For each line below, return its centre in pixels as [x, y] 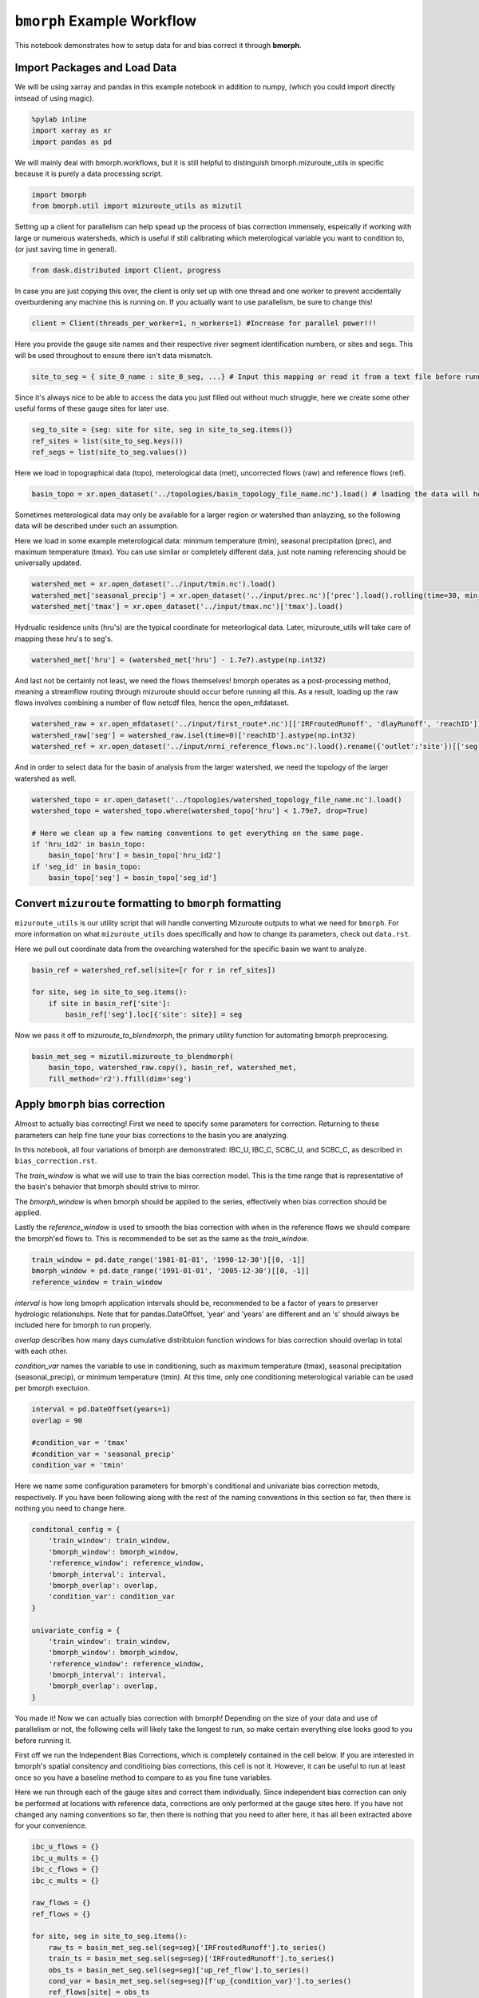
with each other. [41, 1351]
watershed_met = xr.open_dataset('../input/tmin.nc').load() [154, 584]
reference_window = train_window [97, 1282]
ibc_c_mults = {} [65, 1881]
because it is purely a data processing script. [89, 173]
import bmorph [59, 195]
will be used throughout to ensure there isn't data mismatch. [114, 355]
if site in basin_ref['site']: [109, 1003]
